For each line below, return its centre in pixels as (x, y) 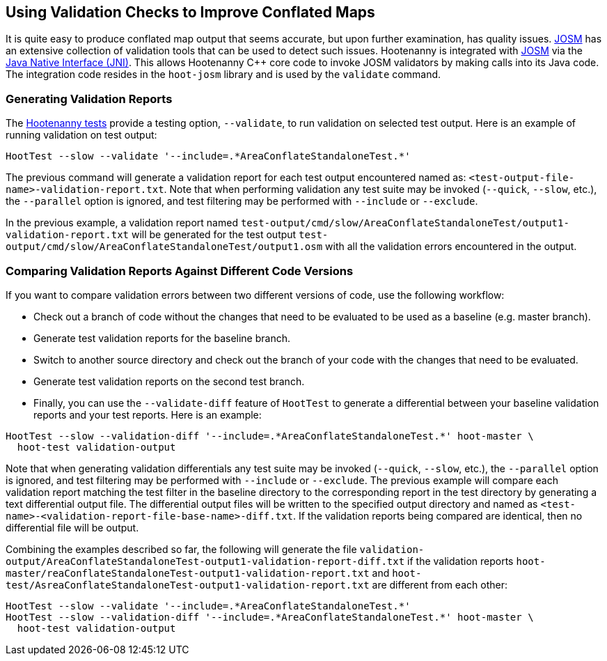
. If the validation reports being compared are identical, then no (438, 515)
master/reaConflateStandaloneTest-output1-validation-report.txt (188, 573)
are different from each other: (440, 584)
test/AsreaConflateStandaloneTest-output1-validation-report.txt (188, 585)
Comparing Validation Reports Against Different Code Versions (180, 271)
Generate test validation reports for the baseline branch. (162, 338)
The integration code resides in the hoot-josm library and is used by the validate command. (223, 75)
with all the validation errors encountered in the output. (451, 247)
